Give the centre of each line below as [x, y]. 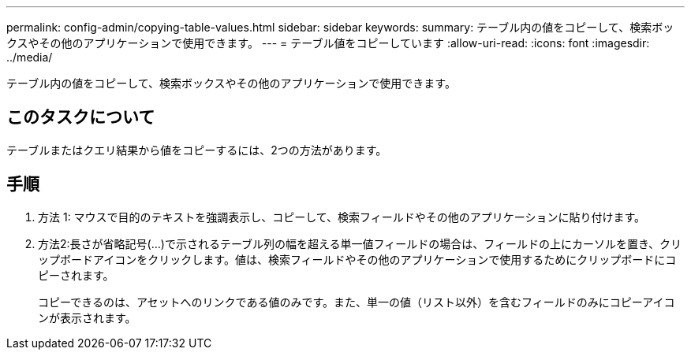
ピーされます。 [76, 275]
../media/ [30, 57]
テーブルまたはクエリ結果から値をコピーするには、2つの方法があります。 [197, 150]
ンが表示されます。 [87, 317]
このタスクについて [81, 117]
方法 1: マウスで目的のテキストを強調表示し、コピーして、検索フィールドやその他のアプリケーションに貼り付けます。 [342, 217]
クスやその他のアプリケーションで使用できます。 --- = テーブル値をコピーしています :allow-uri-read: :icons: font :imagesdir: [328, 43]
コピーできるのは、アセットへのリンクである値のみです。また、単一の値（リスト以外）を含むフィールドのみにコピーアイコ [357, 302]
